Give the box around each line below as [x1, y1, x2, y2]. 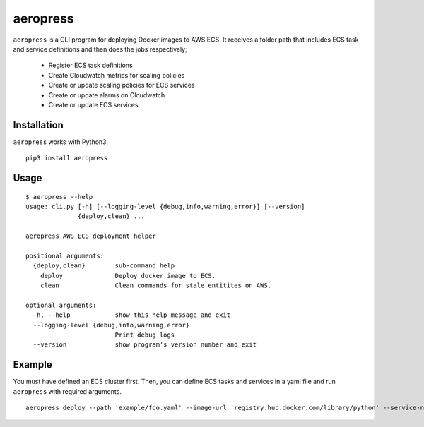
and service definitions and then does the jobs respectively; [13, 44, 187, 53]
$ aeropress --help [25, 193, 93, 200]
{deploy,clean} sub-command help [33, 262, 175, 270]
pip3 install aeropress [25, 154, 108, 162]
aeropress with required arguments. [13, 387, 122, 395]
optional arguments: [25, 301, 97, 309]
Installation [13, 119, 64, 131]
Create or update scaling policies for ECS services [48, 81, 195, 90]
